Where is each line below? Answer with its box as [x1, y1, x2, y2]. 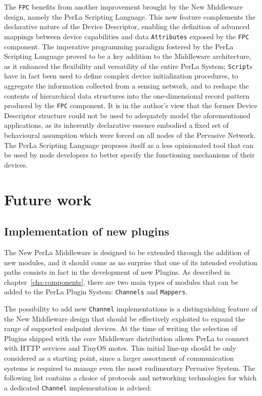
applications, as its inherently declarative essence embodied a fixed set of [4, 120, 229, 130]
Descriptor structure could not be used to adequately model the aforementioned [4, 110, 250, 120]
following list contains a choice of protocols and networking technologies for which [4, 372, 257, 383]
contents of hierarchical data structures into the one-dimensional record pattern [4, 90, 250, 101]
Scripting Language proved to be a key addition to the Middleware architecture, [4, 51, 251, 61]
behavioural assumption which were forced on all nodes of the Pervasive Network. [4, 129, 256, 140]
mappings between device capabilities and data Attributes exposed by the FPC [4, 31, 249, 41]
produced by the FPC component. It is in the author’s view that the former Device [4, 100, 257, 111]
